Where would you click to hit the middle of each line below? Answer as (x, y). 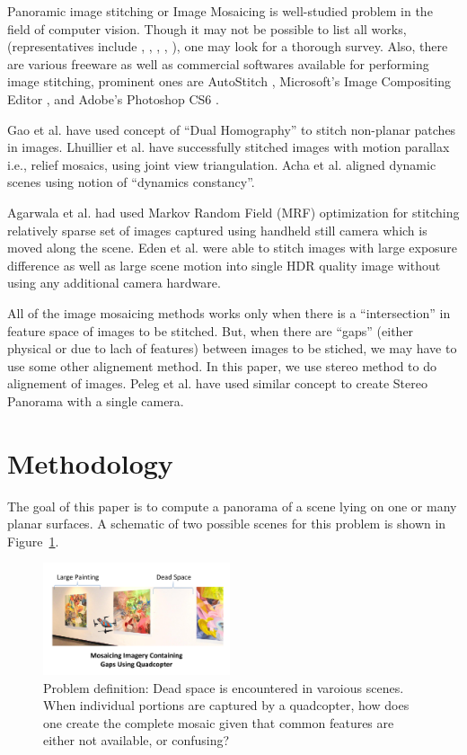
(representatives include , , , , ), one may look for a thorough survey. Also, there (228, 46)
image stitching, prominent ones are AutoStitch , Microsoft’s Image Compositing (229, 81)
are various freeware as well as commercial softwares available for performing (218, 63)
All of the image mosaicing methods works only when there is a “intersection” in (229, 312)
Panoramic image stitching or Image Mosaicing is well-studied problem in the (220, 11)
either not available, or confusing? (137, 740)
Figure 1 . (33, 541)
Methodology (90, 462)
